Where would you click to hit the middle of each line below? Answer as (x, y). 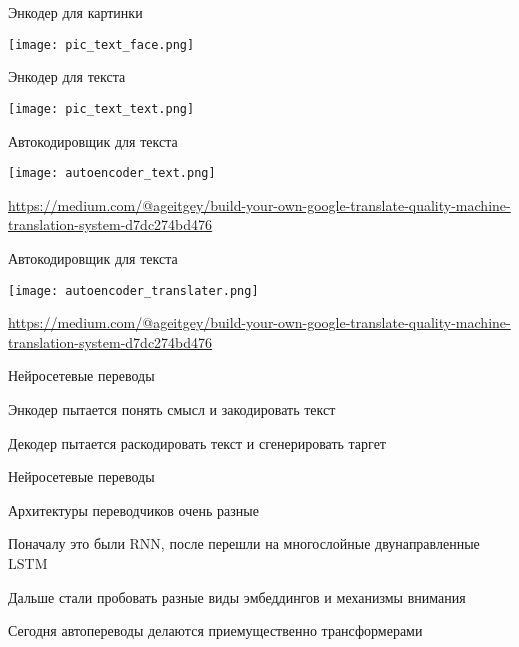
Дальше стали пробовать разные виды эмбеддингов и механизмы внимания (237, 596)
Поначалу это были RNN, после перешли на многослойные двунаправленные (244, 543)
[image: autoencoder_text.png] (112, 173)
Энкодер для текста (67, 76)
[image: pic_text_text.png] (101, 108)
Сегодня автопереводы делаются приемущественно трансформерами (215, 630)
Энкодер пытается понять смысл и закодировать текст (172, 408)
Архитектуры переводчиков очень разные (133, 509)
